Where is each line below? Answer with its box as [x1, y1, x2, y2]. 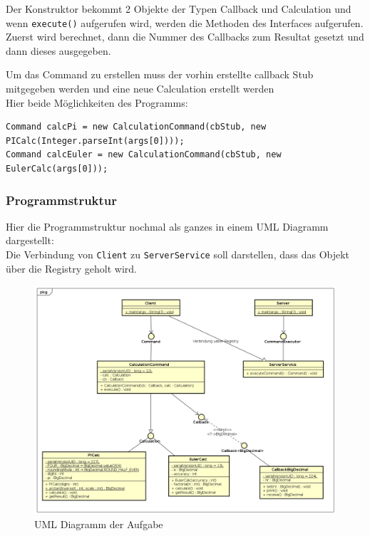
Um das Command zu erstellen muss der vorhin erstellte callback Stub [6, 67, 314, 82]
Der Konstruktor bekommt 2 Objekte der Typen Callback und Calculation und [6, 1, 351, 16]
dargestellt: [6, 233, 54, 248]
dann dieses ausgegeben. [6, 43, 111, 58]
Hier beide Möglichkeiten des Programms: [6, 95, 188, 110]
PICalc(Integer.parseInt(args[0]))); [6, 135, 185, 146]
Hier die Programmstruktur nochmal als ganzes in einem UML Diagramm [6, 219, 329, 233]
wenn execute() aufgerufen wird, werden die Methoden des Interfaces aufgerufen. [6, 15, 364, 30]
